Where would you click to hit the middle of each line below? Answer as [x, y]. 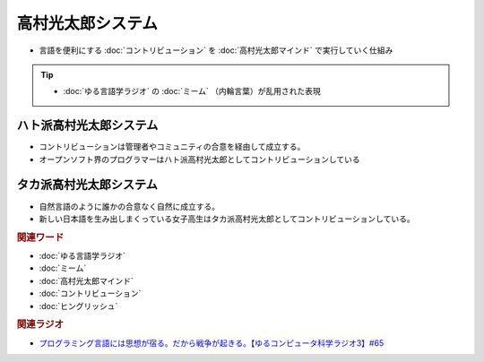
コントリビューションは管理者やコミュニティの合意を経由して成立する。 [172, 147]
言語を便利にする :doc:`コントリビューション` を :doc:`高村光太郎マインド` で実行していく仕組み [216, 50]
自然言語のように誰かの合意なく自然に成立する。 [129, 206]
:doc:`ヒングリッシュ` [78, 306]
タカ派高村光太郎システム [87, 185]
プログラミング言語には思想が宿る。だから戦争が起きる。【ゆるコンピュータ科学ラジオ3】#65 [212, 343]
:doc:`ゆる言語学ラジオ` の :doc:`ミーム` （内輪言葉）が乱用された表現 [192, 91]
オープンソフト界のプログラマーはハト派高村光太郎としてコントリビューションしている [199, 159]
